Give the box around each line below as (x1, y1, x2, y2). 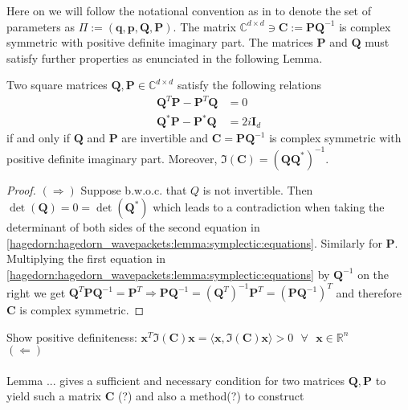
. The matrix (173, 18, 236, 35)
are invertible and (121, 129, 209, 146)
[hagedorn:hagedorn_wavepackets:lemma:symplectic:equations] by (6, 265, 330, 282)
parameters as (6, 18, 75, 35)
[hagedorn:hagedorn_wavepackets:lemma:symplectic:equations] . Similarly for (6, 234, 382, 251)
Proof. (6, 181, 36, 198)
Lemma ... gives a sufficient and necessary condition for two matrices (6, 371, 345, 388)
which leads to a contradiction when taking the (153, 199, 385, 215)
